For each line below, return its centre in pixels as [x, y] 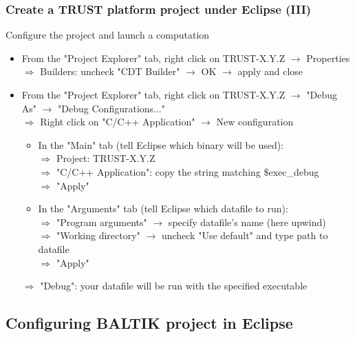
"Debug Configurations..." [111, 108]
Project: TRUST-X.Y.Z [106, 158]
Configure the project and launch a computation [108, 35]
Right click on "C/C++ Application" [118, 122]
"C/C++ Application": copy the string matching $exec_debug [187, 171]
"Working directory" [98, 235]
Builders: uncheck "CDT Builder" [110, 71]
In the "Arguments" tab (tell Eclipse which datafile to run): [163, 208]
